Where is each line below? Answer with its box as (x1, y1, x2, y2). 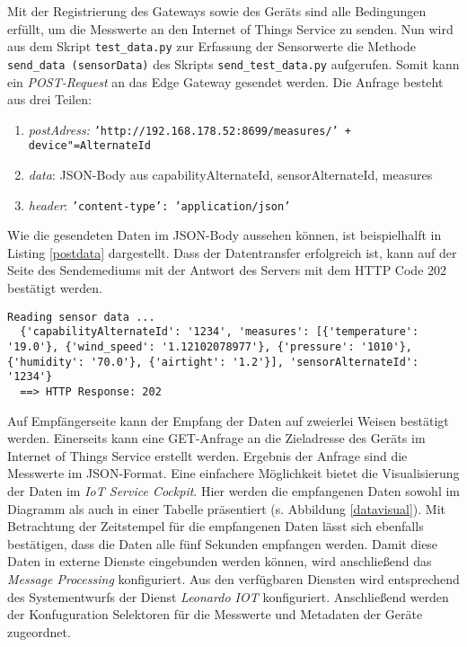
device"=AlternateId (28, 139, 151, 153)
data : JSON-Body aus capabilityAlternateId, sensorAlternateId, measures (28, 165, 433, 183)
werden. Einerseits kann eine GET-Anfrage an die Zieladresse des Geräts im (7, 429, 426, 448)
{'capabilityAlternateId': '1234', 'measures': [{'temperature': (20, 325, 419, 339)
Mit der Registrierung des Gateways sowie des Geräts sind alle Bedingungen (7, 2, 427, 20)
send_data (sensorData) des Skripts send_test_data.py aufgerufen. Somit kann (7, 54, 460, 73)
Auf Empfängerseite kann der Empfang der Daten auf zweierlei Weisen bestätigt (7, 411, 449, 430)
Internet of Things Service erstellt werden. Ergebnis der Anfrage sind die (7, 446, 408, 465)
